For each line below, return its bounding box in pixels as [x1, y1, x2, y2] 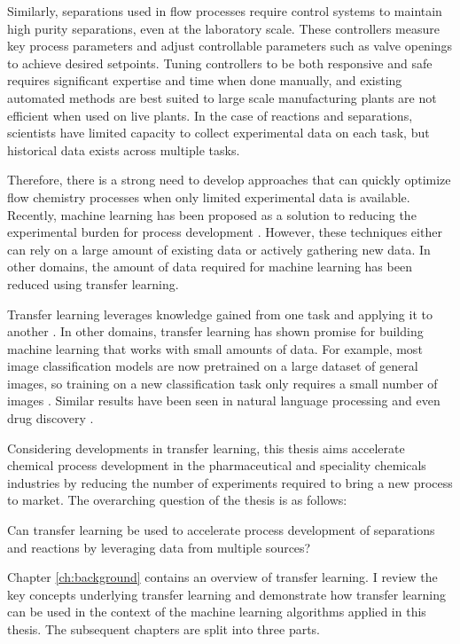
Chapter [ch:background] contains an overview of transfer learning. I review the [7, 568, 438, 586]
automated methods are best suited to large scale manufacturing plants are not [7, 88, 437, 106]
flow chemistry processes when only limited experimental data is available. [7, 187, 410, 206]
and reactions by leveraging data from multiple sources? [7, 538, 311, 556]
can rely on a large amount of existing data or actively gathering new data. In [7, 240, 431, 258]
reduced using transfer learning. [7, 274, 179, 293]
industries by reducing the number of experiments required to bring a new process [7, 473, 453, 491]
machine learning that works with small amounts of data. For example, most [7, 339, 423, 357]
